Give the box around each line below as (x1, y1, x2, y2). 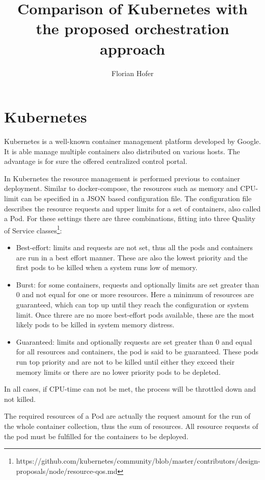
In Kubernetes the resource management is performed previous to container (4, 173, 240, 183)
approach (100, 38, 165, 59)
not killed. (4, 393, 36, 404)
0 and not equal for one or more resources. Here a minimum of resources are (16, 289, 254, 300)
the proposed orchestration (36, 18, 229, 39)
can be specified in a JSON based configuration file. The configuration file (21, 193, 252, 203)
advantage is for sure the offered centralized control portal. (4, 156, 188, 166)
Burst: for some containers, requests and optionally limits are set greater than (16, 279, 259, 290)
